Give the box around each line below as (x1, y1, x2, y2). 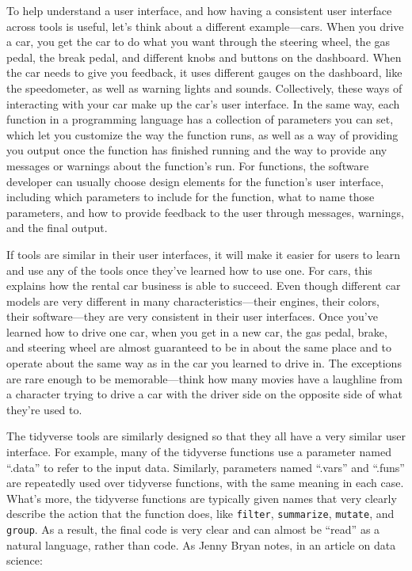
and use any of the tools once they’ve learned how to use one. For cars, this (6, 261, 372, 278)
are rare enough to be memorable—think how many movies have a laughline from (6, 370, 402, 386)
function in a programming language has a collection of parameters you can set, (6, 111, 394, 128)
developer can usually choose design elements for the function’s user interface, (6, 173, 384, 189)
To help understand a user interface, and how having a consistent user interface (6, 2, 392, 18)
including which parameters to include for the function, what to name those (6, 188, 375, 205)
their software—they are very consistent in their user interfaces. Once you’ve (6, 308, 378, 325)
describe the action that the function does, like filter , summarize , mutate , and (6, 505, 395, 522)
